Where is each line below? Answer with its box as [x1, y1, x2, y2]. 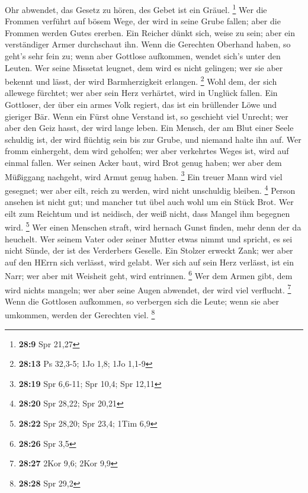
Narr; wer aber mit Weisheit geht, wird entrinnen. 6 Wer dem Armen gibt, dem [5, 268, 293, 281]
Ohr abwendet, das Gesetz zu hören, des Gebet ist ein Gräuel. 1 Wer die [5, 2, 267, 15]
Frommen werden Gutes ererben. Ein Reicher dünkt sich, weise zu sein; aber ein [5, 26, 296, 39]
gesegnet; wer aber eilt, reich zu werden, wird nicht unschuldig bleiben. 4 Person [5, 182, 296, 196]
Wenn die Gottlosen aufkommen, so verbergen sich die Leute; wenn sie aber [5, 294, 280, 307]
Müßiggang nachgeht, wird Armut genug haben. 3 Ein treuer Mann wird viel [5, 168, 283, 183]
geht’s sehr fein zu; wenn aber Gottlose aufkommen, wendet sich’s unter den [5, 50, 281, 62]
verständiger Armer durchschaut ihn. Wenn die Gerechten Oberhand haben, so [5, 38, 291, 50]
